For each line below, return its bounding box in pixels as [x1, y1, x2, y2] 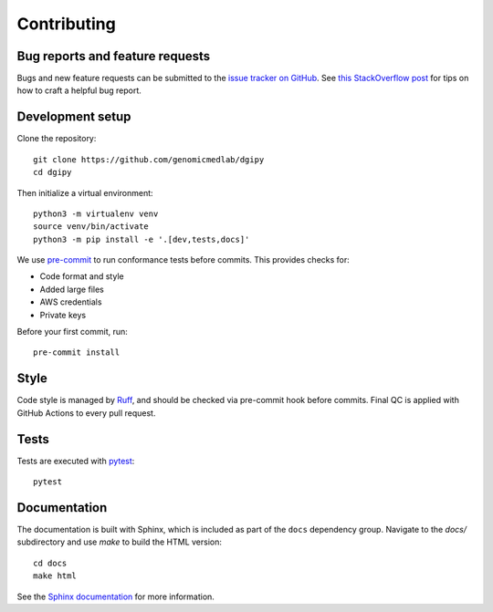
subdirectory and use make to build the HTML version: [16, 536, 223, 547]
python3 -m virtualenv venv [33, 208, 159, 219]
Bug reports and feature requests [16, 48, 211, 64]
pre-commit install [33, 347, 121, 358]
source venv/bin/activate [33, 222, 150, 232]
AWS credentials [39, 296, 102, 307]
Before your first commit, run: [16, 327, 128, 337]
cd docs [33, 557, 68, 568]
